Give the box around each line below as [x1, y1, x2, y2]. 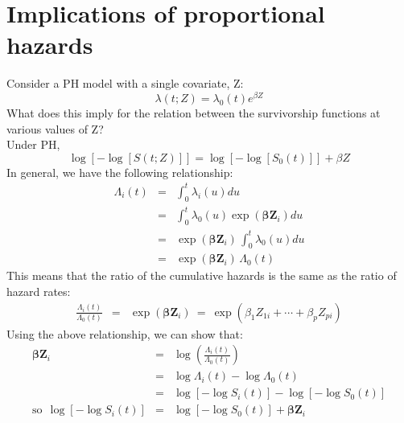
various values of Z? [6, 120, 104, 137]
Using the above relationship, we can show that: [6, 325, 243, 342]
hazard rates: [6, 282, 71, 299]
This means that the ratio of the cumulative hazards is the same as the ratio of [6, 267, 397, 284]
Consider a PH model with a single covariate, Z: [6, 75, 244, 92]
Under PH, [6, 136, 60, 153]
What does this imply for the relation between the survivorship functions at [6, 104, 381, 121]
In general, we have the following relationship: [6, 163, 233, 180]
